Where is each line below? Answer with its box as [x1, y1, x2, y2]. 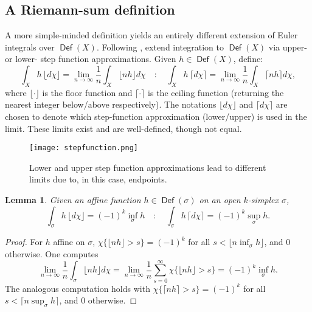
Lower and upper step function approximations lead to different [29, 161, 266, 173]
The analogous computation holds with [5, 282, 150, 294]
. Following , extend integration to [96, 40, 224, 53]
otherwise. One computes [5, 247, 99, 260]
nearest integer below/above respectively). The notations [5, 98, 217, 111]
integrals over [5, 40, 55, 53]
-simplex [248, 193, 279, 206]
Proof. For [5, 235, 43, 248]
